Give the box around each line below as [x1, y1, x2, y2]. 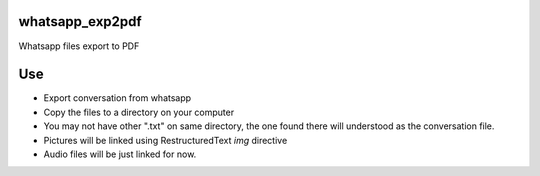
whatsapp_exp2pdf [18, 13, 142, 30]
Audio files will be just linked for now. [43, 148, 197, 160]
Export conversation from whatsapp [43, 92, 192, 104]
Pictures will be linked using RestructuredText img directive [43, 134, 288, 146]
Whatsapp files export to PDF [18, 40, 140, 52]
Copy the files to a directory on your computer [43, 106, 235, 118]
